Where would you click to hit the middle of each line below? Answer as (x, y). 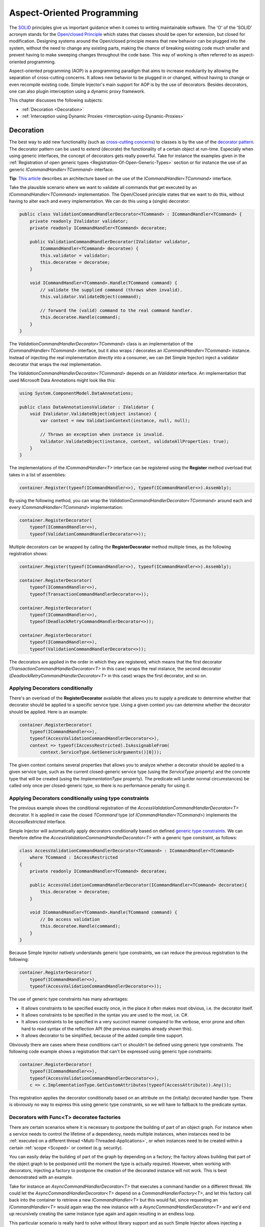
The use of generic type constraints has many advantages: (69, 999)
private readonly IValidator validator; (79, 221)
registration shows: (28, 554)
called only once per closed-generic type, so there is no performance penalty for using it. (100, 786)
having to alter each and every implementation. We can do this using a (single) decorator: (99, 201)
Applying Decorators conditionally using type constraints (79, 799)
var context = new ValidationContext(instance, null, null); (115, 421)
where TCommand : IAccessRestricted (74, 857)
